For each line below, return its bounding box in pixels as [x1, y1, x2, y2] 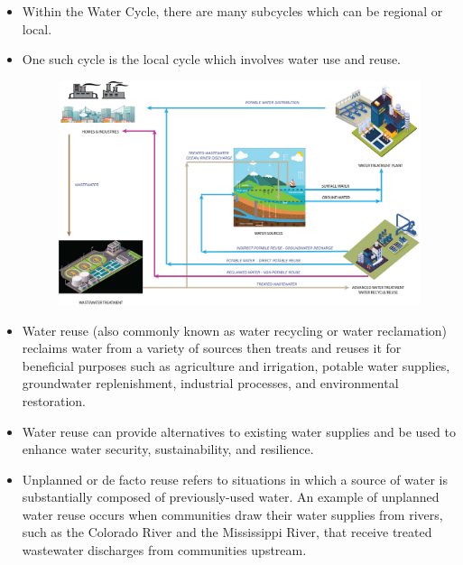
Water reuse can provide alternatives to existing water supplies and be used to [22, 421, 456, 440]
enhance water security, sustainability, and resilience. [22, 440, 314, 458]
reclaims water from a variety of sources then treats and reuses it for [22, 338, 402, 357]
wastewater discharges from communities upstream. [22, 541, 307, 560]
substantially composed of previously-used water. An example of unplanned [22, 487, 440, 506]
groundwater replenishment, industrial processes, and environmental [22, 374, 399, 393]
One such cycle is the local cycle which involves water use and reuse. [22, 50, 402, 69]
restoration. [22, 391, 86, 410]
